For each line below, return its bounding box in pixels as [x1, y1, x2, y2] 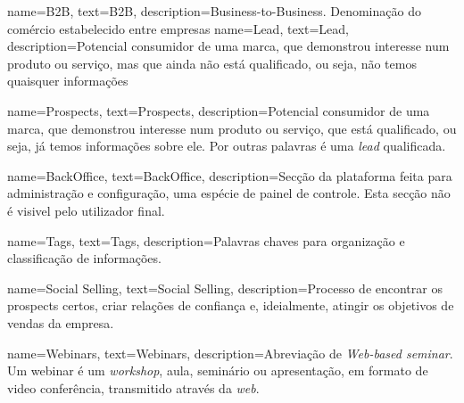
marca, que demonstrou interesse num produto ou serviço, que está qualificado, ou [7, 119, 457, 137]
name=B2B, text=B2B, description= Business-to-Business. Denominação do [7, 2, 421, 20]
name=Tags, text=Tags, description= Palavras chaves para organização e [7, 231, 405, 250]
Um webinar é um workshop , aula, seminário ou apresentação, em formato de [7, 361, 428, 380]
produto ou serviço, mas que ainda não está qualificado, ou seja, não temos [7, 53, 417, 72]
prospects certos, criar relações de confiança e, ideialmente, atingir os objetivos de [7, 296, 454, 315]
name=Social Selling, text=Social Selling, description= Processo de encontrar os [7, 278, 443, 297]
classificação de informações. [7, 249, 162, 267]
